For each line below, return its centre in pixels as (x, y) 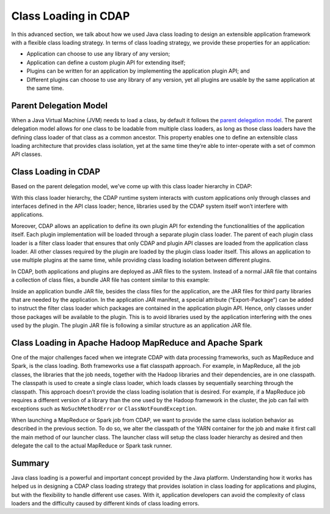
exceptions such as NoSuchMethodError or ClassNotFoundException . (104, 409)
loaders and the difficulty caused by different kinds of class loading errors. (105, 504)
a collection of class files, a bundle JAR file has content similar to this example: (111, 280)
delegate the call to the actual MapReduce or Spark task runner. (92, 446)
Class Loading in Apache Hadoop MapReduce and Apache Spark (137, 343)
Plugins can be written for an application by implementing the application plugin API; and (138, 71)
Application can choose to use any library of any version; (98, 54)
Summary (30, 463)
